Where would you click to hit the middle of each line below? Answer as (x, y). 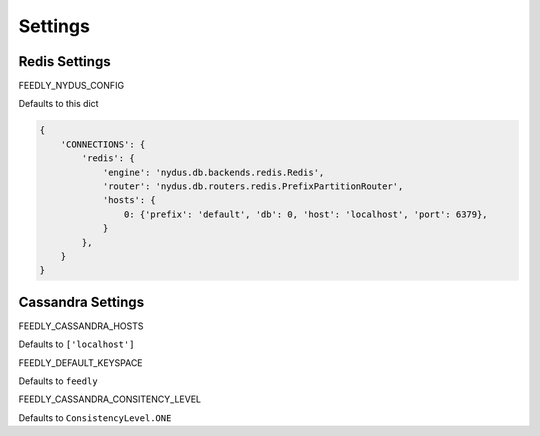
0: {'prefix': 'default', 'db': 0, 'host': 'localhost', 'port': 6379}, (306, 214)
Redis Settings (64, 61)
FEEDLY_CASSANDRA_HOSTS (81, 326)
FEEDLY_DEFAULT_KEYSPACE (81, 362)
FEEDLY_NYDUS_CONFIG (71, 86)
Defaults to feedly (58, 381)
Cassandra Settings (81, 301)
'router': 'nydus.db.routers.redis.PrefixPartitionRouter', (253, 186)
